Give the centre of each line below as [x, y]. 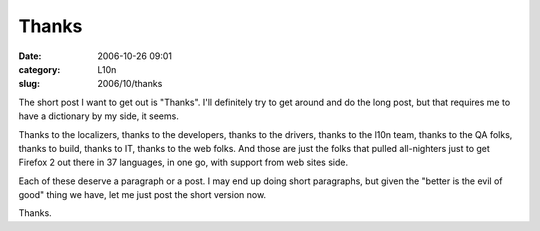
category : [39, 69]
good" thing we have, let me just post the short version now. [142, 195]
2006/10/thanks [130, 84]
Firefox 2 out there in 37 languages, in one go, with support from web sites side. [183, 162]
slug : [29, 84]
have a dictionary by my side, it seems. [98, 116]
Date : [30, 56]
